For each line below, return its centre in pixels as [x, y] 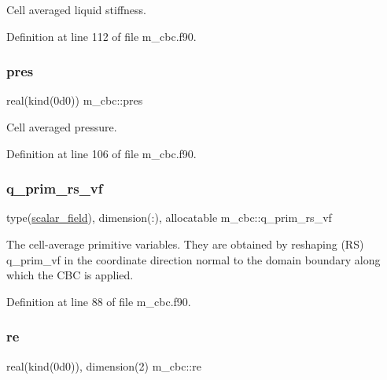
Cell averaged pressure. [62, 127]
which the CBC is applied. [70, 275]
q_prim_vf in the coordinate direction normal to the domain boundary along [193, 259]
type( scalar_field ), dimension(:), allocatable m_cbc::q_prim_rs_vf [169, 218]
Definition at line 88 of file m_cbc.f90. [99, 301]
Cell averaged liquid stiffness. [76, 9]
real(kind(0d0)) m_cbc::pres [75, 100]
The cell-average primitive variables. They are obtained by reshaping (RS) [185, 244]
